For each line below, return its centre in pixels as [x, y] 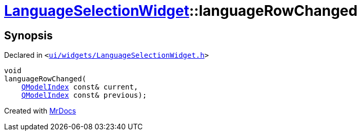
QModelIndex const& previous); [84, 95]
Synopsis [28, 35]
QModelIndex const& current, [80, 87]
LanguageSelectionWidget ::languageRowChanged [181, 11]
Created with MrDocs [40, 111]
